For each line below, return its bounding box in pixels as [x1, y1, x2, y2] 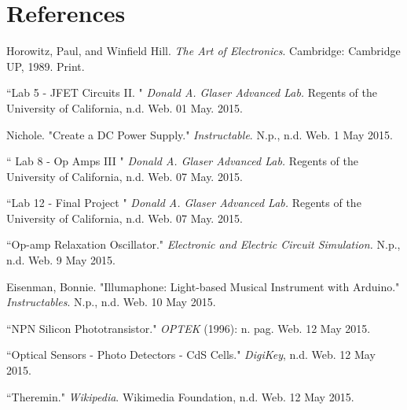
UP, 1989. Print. [6, 57, 85, 74]
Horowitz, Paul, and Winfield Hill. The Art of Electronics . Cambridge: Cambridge [6, 42, 401, 59]
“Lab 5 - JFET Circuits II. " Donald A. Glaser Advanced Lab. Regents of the [6, 84, 377, 101]
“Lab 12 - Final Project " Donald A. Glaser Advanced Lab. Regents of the [6, 194, 361, 211]
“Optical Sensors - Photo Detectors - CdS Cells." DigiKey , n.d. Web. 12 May [6, 346, 376, 363]
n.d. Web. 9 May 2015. [6, 252, 115, 268]
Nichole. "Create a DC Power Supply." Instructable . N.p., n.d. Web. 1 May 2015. [6, 126, 393, 142]
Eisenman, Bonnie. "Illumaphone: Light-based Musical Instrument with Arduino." [6, 278, 400, 294]
